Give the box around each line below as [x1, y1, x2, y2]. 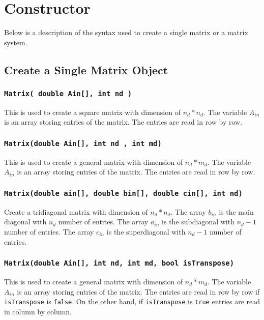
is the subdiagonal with [162, 216, 234, 227]
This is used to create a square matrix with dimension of [4, 106, 181, 117]
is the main [219, 206, 254, 217]
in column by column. [4, 306, 72, 316]
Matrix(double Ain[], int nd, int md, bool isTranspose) [4, 259, 234, 268]
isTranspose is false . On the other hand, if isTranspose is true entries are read [4, 296, 260, 307]
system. [4, 37, 27, 47]
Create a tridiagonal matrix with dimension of [4, 206, 148, 217]
